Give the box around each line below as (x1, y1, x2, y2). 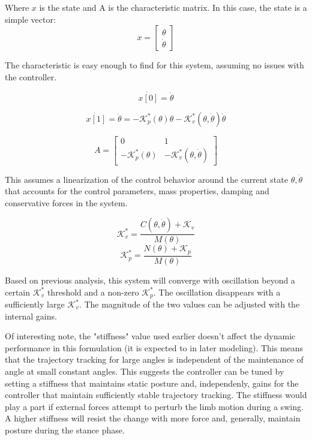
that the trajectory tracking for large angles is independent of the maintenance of (5, 353, 304, 366)
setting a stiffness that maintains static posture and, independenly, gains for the (5, 376, 299, 389)
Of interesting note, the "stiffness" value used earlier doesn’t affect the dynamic (5, 330, 296, 342)
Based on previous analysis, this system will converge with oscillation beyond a (5, 273, 295, 286)
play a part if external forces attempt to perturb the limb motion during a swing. (5, 400, 304, 412)
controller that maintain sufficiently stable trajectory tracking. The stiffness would (5, 388, 307, 401)
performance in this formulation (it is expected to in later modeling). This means (5, 341, 304, 354)
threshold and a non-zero (47, 285, 139, 298)
